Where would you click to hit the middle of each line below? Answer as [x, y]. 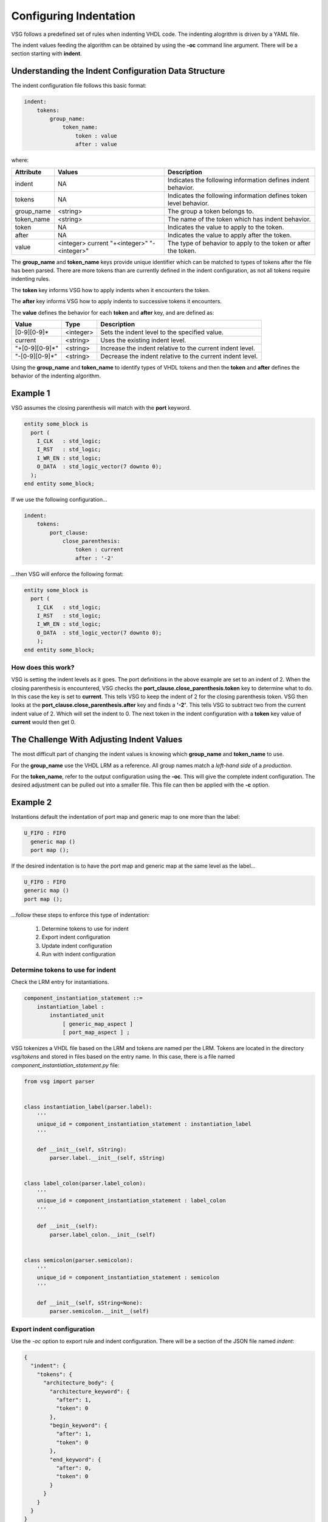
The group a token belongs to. [211, 211]
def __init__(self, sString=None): [90, 1303]
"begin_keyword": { [78, 1426]
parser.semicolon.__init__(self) [99, 1311]
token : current [99, 550]
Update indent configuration [77, 945]
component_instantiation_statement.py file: [65, 1065]
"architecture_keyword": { [90, 1391]
